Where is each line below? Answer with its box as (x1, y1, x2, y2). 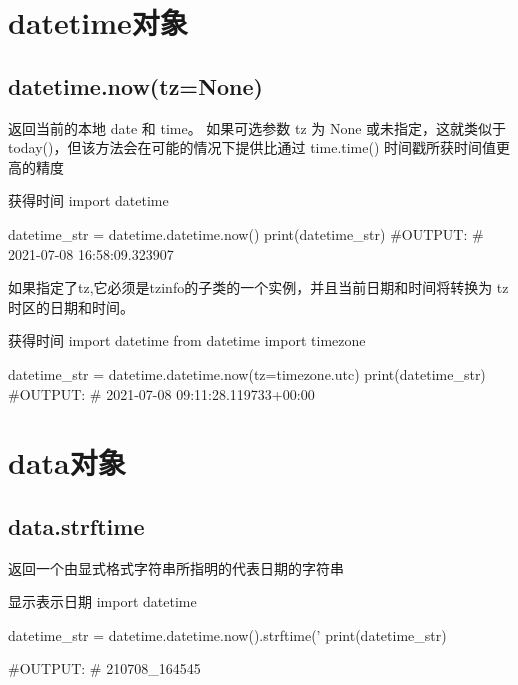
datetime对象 (8, 2, 188, 43)
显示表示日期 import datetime (8, 591, 197, 612)
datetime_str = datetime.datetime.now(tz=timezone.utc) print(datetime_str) (8, 363, 486, 384)
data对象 (8, 442, 126, 483)
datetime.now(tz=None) (8, 70, 263, 101)
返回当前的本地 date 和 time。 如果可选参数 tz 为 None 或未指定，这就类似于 (8, 117, 507, 138)
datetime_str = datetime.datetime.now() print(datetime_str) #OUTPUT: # (8, 223, 484, 244)
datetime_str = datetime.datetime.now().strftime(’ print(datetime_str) (8, 624, 447, 645)
